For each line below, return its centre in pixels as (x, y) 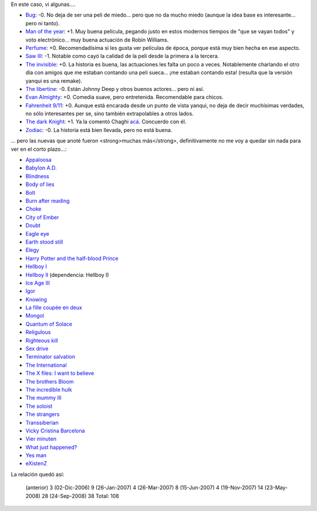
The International (46, 365)
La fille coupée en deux (54, 307)
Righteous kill (42, 340)
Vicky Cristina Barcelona (55, 431)
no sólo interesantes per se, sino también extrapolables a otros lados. (109, 114)
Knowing (36, 299)
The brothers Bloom (50, 381)
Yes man (36, 455)
